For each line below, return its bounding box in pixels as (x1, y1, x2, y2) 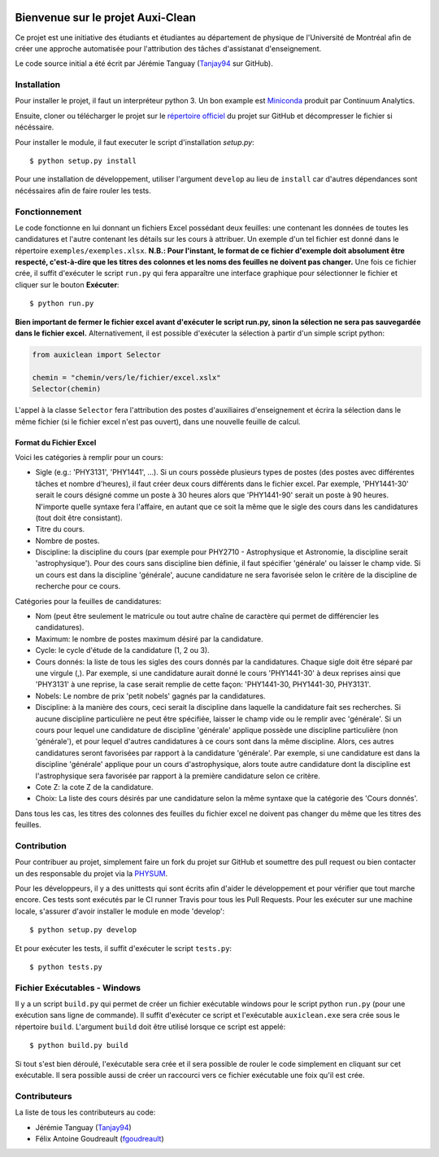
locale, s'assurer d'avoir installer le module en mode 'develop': (15, 906, 225, 916)
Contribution (15, 839, 67, 851)
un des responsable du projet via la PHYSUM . (15, 868, 168, 879)
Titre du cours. (35, 524, 85, 534)
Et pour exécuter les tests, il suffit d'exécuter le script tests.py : (15, 943, 232, 953)
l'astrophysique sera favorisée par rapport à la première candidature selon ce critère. (35, 770, 320, 781)
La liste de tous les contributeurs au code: (15, 1107, 156, 1117)
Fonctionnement (15, 206, 82, 217)
